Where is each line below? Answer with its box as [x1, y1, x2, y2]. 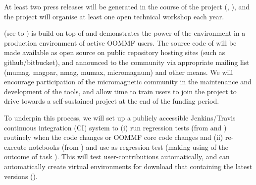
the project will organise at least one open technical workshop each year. [4, 11, 224, 21]
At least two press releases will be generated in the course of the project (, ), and [4, 1, 250, 11]
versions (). [4, 171, 38, 181]
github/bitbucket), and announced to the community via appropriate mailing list [4, 57, 250, 67]
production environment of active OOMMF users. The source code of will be [4, 37, 237, 48]
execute [4, 141, 27, 152]
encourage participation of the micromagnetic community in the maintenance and [4, 76, 252, 87]
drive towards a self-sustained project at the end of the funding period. [4, 96, 219, 106]
